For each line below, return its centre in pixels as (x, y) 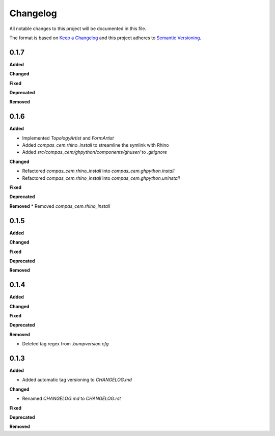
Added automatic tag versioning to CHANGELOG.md (77, 380)
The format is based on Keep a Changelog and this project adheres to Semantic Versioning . (105, 38)
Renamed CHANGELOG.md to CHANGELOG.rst (72, 399)
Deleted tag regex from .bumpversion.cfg (65, 344)
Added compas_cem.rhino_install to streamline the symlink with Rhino (95, 145)
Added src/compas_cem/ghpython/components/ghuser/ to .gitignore (95, 152)
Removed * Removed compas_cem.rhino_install (60, 206)
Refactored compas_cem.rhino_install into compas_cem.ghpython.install (98, 171)
